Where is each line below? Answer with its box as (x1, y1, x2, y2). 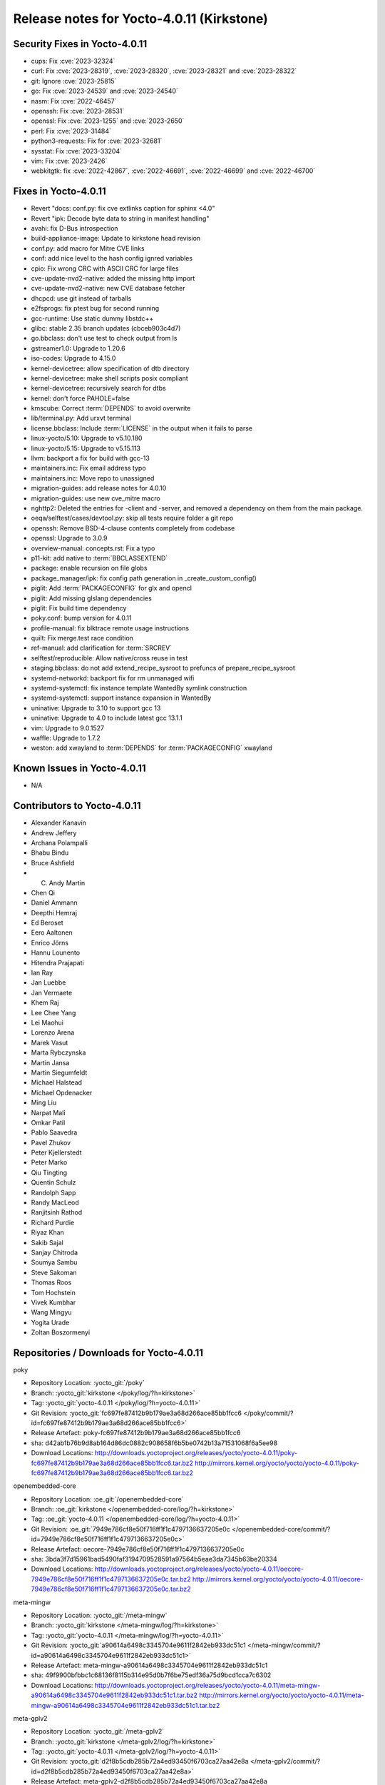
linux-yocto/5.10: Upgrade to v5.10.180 (31, 434, 143, 443)
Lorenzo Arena (31, 1028, 75, 1037)
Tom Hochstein (31, 1288, 76, 1297)
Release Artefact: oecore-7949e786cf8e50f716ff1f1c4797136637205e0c (31, 1544, 245, 1553)
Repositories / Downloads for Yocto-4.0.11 (13, 1347, 203, 1359)
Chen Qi (31, 888, 55, 897)
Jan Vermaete (31, 988, 73, 997)
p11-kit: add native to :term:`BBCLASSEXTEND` (31, 553, 168, 562)
